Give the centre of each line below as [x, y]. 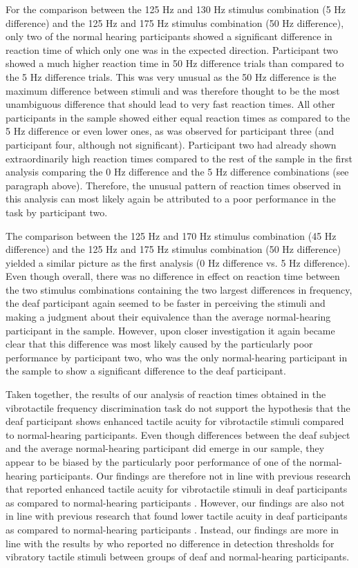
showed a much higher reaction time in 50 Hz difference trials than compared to [175, 63]
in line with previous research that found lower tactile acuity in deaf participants [177, 516]
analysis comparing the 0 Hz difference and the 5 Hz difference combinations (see [177, 172]
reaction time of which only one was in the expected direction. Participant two [172, 49]
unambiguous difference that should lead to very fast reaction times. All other [170, 104]
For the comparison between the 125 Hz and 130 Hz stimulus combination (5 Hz [176, 9]
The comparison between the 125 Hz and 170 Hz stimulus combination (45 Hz [171, 235]
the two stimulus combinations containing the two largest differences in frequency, [179, 289]
